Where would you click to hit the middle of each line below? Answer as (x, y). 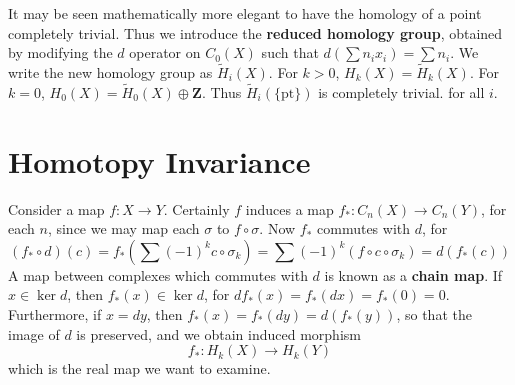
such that (290, 52)
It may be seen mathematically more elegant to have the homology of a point (245, 13)
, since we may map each (123, 228)
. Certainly (196, 208)
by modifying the (60, 52)
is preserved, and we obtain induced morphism (218, 333)
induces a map (289, 208)
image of (34, 333)
